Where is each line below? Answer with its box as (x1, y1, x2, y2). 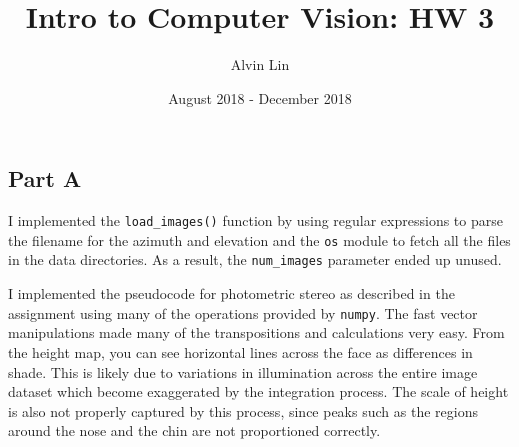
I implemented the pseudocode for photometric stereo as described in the (8, 283, 455, 304)
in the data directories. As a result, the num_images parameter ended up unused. (8, 249, 502, 270)
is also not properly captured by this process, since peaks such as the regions (8, 400, 478, 421)
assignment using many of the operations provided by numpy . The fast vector (8, 302, 478, 323)
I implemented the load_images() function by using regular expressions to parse (8, 210, 503, 231)
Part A (8, 163, 82, 194)
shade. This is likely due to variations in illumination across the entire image (8, 361, 478, 382)
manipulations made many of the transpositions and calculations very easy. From (8, 322, 505, 343)
